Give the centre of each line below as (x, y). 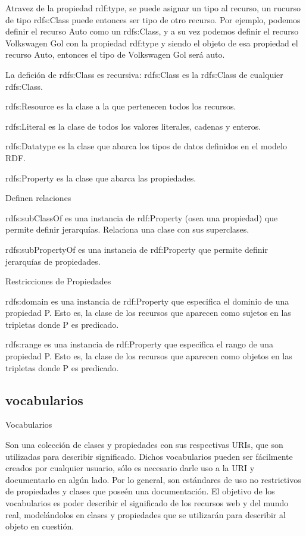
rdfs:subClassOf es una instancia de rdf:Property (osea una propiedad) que (142, 217)
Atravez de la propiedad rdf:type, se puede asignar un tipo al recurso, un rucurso (153, 8)
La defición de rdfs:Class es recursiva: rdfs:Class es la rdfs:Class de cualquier (144, 74)
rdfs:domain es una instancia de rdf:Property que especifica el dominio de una (147, 301)
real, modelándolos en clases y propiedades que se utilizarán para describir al (146, 514)
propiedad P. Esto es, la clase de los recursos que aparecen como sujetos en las (148, 313)
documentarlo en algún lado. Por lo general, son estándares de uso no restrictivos (153, 479)
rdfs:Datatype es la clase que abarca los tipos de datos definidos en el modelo (146, 146)
